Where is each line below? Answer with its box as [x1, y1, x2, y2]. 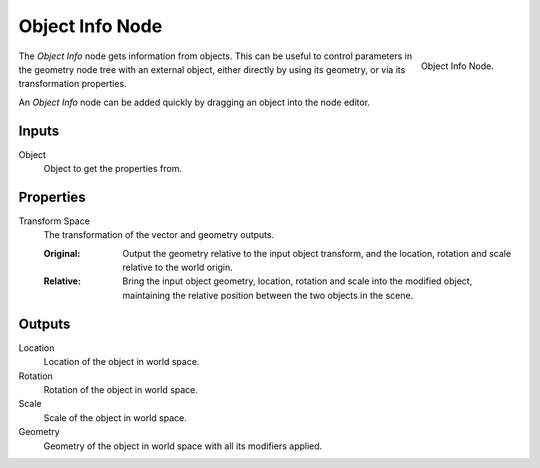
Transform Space [18, 215, 90, 227]
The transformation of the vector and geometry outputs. [43, 229, 275, 241]
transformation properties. [18, 78, 127, 90]
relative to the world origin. [122, 261, 234, 274]
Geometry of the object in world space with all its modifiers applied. [43, 440, 323, 452]
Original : [43, 247, 81, 259]
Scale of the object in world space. [43, 411, 187, 424]
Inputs [18, 122, 60, 139]
